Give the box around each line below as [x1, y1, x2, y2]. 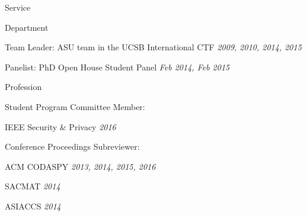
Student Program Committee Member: [5, 100, 145, 112]
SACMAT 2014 [5, 180, 60, 192]
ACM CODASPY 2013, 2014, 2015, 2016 [5, 160, 156, 172]
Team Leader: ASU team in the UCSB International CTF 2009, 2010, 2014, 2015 [5, 41, 302, 53]
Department [5, 21, 49, 33]
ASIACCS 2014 [5, 199, 61, 212]
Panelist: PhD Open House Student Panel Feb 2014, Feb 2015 [5, 60, 230, 73]
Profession [5, 80, 42, 93]
